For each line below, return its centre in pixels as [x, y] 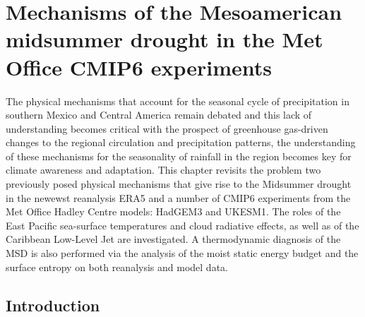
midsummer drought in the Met [164, 39]
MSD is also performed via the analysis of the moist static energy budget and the [182, 253]
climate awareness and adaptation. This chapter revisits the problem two [163, 170]
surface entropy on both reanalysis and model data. [117, 267]
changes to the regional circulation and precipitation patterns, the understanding [181, 142]
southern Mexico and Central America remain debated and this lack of [159, 115]
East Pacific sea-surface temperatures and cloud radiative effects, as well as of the [182, 225]
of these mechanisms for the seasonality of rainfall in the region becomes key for [179, 156]
